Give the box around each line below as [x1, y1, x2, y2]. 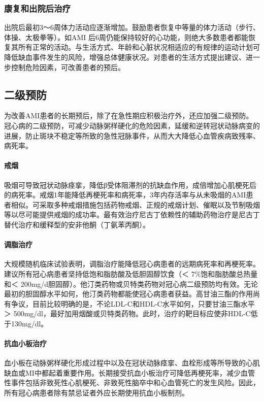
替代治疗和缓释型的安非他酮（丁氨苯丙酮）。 [4, 219, 150, 229]
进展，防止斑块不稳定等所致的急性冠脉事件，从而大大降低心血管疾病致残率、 [4, 130, 260, 141]
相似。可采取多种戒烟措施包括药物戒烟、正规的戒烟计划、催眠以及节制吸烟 [11, 199, 260, 210]
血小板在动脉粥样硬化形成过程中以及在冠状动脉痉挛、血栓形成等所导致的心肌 [4, 357, 260, 368]
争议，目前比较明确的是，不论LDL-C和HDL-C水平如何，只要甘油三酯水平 [11, 298, 255, 309]
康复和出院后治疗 [4, 2, 71, 14]
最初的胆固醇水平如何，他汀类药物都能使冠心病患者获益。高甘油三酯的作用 [4, 288, 253, 299]
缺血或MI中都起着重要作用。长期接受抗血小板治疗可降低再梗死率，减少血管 [4, 367, 255, 378]
